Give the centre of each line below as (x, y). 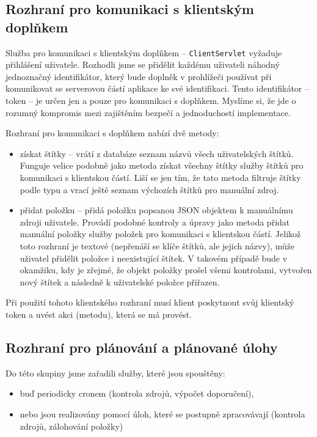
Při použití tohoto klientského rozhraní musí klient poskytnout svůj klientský (150, 302)
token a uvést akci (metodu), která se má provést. (99, 314)
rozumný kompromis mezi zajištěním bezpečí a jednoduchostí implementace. (148, 112)
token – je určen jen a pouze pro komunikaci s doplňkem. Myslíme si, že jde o (151, 101)
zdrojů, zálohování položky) (71, 426)
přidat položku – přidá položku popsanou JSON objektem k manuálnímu (156, 210)
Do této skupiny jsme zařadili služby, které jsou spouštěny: (115, 373)
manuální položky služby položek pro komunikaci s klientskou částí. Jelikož (160, 234)
